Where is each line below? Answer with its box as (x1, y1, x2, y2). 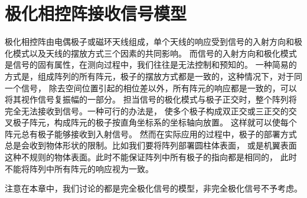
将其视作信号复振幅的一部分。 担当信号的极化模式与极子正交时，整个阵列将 (5, 93, 297, 105)
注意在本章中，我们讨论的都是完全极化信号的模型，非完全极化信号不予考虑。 (5, 182, 302, 194)
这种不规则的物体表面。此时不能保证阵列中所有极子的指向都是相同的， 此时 (5, 151, 297, 163)
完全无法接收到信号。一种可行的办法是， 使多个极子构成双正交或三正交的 (5, 104, 289, 117)
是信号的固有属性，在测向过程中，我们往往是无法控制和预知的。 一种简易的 (5, 58, 297, 71)
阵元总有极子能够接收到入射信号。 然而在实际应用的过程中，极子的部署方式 (5, 127, 297, 140)
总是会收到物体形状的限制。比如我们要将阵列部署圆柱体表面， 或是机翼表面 (5, 139, 297, 151)
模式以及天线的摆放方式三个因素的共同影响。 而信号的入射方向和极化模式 (12, 47, 297, 59)
